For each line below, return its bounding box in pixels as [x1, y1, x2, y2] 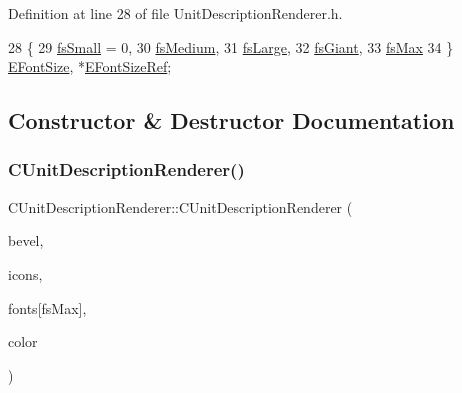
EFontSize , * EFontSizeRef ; [8, 56, 172, 77]
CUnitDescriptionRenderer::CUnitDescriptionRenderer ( [8, 196, 353, 217]
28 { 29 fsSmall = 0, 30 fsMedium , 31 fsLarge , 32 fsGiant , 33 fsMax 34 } [8, 36, 454, 57]
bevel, [8, 230, 44, 251]
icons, [8, 263, 43, 284]
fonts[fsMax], [8, 297, 87, 318]
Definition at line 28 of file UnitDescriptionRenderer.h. [8, 3, 343, 23]
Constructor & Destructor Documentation [8, 105, 455, 136]
